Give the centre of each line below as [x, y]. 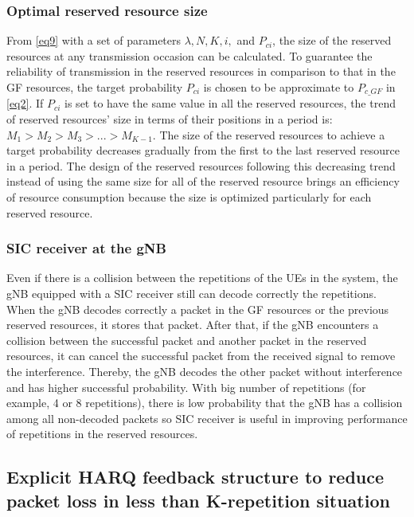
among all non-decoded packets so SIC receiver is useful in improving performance [207, 418]
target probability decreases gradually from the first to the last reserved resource [203, 150]
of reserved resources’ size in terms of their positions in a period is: [170, 119]
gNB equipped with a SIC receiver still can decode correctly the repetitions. [191, 294]
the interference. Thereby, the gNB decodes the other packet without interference [205, 371]
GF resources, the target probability [95, 87]
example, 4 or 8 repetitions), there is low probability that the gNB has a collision [205, 403]
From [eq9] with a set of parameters [94, 40]
